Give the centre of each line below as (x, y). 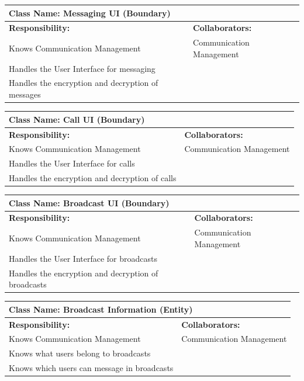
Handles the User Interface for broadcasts (83, 258)
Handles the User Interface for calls (72, 163)
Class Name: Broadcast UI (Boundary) (89, 202)
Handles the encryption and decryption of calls (93, 178)
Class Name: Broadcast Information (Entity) (101, 309)
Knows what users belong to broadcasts (80, 353)
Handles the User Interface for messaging (82, 68)
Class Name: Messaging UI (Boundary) (90, 13)
